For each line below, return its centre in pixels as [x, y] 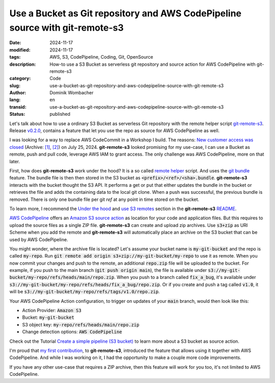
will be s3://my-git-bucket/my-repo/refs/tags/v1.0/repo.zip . [85, 292]
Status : [17, 114]
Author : [18, 93]
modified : [20, 50]
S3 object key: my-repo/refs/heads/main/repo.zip [81, 324]
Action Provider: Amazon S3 [52, 311]
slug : [15, 85]
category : [20, 79]
